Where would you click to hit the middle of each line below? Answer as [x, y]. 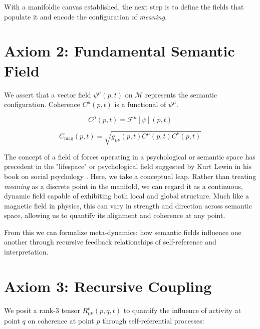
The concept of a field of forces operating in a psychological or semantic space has [130, 156]
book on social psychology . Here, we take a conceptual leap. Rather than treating [130, 176]
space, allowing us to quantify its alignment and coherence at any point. [115, 215]
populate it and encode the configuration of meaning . [86, 16]
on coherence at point [61, 321]
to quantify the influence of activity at [182, 310]
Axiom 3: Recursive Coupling [108, 286]
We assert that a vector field [48, 94]
